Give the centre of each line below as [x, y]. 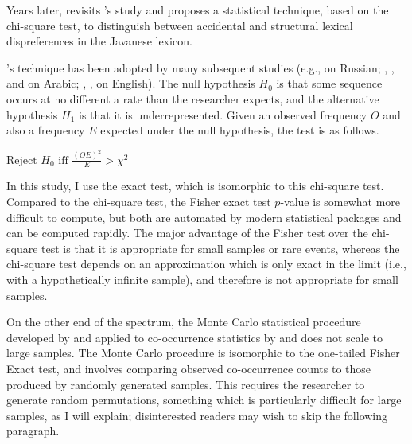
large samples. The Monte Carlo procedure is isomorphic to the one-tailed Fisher [203, 353]
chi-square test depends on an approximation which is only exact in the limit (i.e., [206, 264]
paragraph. [33, 431]
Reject [22, 160]
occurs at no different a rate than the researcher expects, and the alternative [193, 98]
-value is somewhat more [340, 202]
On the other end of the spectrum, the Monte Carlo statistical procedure [184, 322]
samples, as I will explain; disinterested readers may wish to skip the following [197, 415]
